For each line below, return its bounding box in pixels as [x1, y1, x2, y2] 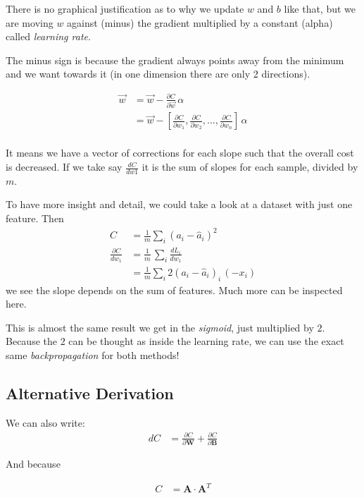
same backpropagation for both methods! [6, 347, 180, 362]
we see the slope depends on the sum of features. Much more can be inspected [6, 282, 343, 297]
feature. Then [6, 211, 64, 226]
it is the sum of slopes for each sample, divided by [142, 159, 358, 174]
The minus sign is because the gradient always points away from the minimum [6, 52, 344, 67]
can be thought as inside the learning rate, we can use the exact [68, 334, 344, 348]
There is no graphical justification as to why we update [6, 1, 244, 16]
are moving [6, 15, 54, 30]
